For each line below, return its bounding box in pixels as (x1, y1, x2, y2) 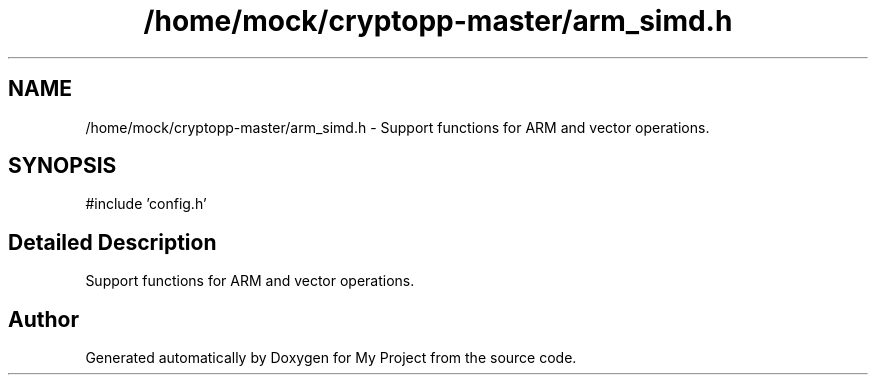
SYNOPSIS (8, 153, 117, 179)
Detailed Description (8, 229, 217, 255)
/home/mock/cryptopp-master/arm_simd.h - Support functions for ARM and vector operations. (85, 118, 710, 136)
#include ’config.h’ (85, 195, 207, 213)
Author (8, 306, 79, 332)
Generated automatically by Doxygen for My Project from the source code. (85, 349, 577, 367)
